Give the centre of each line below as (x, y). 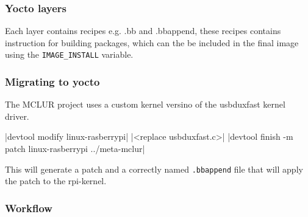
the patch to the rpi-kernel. (56, 181)
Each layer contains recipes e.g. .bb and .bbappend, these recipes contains (143, 31)
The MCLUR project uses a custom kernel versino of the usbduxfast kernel (145, 104)
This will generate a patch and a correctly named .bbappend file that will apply (154, 169)
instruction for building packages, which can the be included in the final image (152, 42)
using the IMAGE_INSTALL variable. (69, 54)
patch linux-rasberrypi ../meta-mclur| (75, 149)
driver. (17, 116)
